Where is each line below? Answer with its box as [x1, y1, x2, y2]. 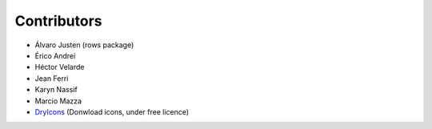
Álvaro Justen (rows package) [34, 40, 134, 50]
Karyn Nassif [34, 85, 78, 95]
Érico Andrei [34, 50, 76, 60]
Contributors [14, 12, 103, 30]
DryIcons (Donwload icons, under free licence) [34, 107, 190, 116]
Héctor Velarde [34, 62, 85, 72]
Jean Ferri [34, 73, 69, 83]
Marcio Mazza [34, 96, 82, 106]
